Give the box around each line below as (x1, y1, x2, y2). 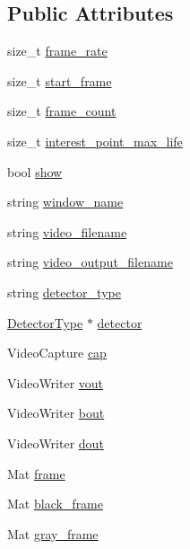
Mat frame (7, 464, 65, 483)
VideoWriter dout (7, 433, 104, 452)
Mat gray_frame (7, 524, 99, 543)
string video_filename (7, 222, 127, 241)
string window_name (7, 192, 124, 211)
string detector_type (7, 282, 121, 301)
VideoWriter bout (7, 403, 105, 422)
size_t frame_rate (7, 41, 108, 60)
